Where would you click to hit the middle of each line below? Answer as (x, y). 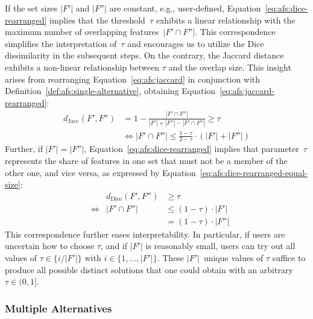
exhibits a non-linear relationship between (82, 67)
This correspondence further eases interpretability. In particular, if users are (145, 234)
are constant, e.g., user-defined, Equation (185, 8)
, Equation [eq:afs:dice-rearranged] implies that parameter (191, 149)
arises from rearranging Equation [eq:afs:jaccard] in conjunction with (133, 79)
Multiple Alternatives (58, 308)
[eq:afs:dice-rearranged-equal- (254, 172)
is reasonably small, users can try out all (220, 246)
